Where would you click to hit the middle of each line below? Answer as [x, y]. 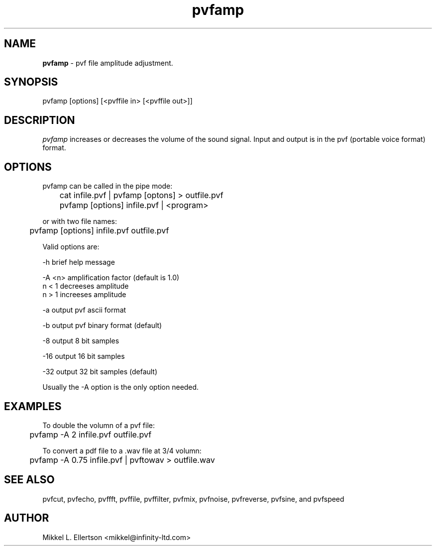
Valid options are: [71, 247]
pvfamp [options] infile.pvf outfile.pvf [99, 231]
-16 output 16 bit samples [84, 356]
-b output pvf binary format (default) [102, 326]
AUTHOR [27, 518]
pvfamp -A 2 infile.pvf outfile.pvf [91, 434]
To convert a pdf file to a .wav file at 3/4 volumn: [122, 450]
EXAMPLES [33, 406]
